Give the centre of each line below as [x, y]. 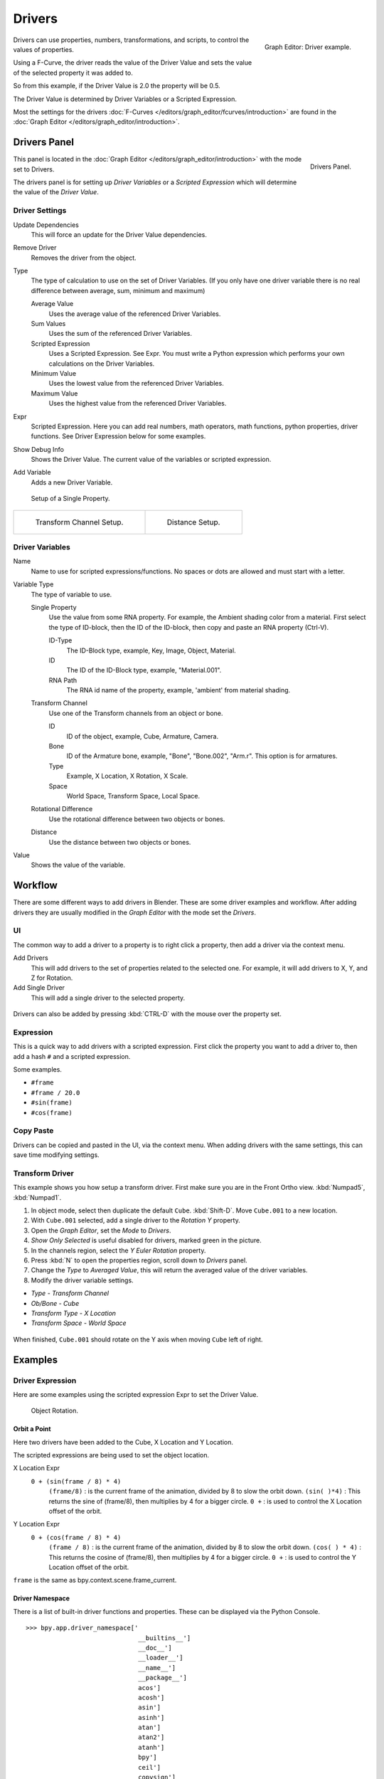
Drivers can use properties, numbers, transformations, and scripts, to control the [131, 40]
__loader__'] [161, 1658]
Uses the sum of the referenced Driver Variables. [120, 334]
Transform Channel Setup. [79, 522]
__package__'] [162, 1678]
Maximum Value [54, 393]
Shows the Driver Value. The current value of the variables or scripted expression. [151, 460]
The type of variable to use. [71, 594]
